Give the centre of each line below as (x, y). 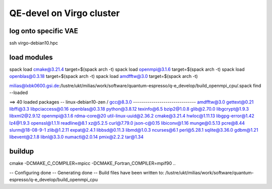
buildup (22, 152)
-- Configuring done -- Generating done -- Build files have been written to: (87, 172)
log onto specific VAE (44, 31)
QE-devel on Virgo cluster (65, 13)
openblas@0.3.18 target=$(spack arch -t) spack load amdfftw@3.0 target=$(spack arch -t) (104, 76)
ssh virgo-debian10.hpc (34, 43)
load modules (31, 57)
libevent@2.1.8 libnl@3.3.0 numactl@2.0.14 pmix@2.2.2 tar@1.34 (76, 137)
